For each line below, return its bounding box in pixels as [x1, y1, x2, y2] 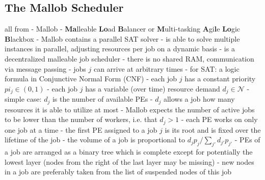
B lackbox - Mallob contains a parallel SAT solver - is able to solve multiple [5, 33, 240, 44]
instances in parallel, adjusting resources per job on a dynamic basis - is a [5, 43, 235, 54]
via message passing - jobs [5, 63, 86, 74]
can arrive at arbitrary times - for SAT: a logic [93, 63, 240, 74]
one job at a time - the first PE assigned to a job [5, 124, 157, 135]
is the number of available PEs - [52, 94, 153, 104]
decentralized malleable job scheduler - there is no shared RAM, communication [5, 53, 254, 64]
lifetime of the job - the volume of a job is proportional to [5, 134, 185, 145]
